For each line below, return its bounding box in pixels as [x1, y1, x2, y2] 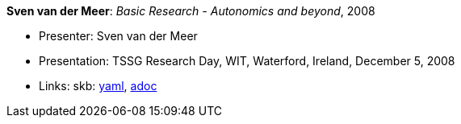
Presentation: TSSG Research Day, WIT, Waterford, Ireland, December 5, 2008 [39, 54, 455, 68]
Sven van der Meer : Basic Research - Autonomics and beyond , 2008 [6, 4, 375, 18]
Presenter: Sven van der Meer [39, 29, 198, 43]
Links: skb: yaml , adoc [39, 79, 157, 93]
